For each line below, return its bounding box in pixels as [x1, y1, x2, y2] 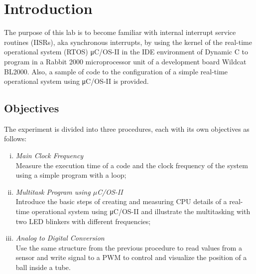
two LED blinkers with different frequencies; [15, 216, 151, 226]
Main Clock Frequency [15, 150, 84, 161]
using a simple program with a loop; [15, 170, 127, 180]
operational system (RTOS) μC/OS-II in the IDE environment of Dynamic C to [4, 46, 248, 57]
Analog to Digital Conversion [15, 233, 105, 243]
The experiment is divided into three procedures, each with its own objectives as [4, 123, 250, 134]
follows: [4, 133, 27, 144]
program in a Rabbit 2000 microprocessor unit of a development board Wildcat [4, 56, 247, 66]
